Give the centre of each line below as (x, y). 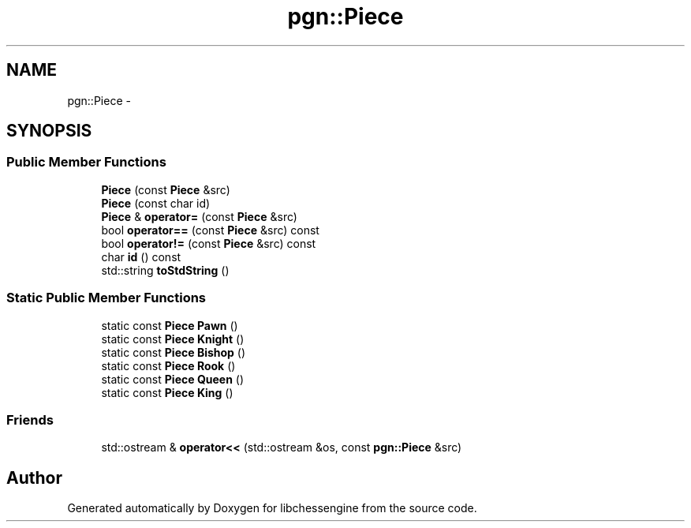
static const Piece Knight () (173, 339)
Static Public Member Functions (106, 298)
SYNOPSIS (49, 131)
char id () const (141, 257)
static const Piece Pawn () (170, 325)
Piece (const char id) (156, 203)
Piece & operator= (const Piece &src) (199, 216)
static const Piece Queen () (173, 379)
